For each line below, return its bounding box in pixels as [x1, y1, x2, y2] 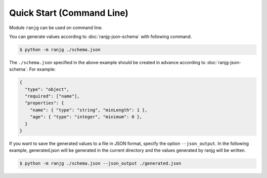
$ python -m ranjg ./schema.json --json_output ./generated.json [19, 161, 181, 166]
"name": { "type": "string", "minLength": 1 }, [30, 107, 148, 113]
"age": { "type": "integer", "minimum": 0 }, [30, 114, 142, 120]
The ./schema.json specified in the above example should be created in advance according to [9, 59, 206, 65]
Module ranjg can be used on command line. [9, 25, 103, 31]
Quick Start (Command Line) [9, 7, 129, 18]
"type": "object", [25, 86, 69, 92]
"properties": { [25, 100, 64, 106]
